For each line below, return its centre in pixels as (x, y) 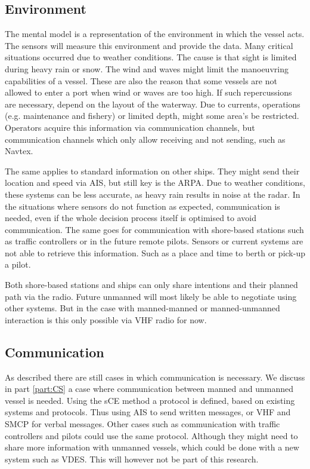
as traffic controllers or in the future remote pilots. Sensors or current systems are (154, 241)
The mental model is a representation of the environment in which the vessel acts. (155, 34)
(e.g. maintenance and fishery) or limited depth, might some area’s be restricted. (152, 116)
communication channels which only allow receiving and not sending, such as (145, 139)
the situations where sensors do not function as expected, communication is (142, 206)
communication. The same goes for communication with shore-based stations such (154, 229)
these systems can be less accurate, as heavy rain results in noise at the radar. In (153, 194)
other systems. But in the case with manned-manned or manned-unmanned (142, 308)
